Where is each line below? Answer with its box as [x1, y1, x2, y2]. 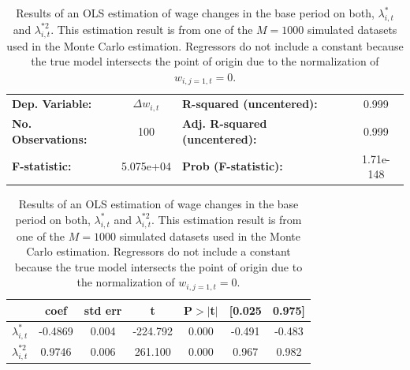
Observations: [12, 130, 88, 147]
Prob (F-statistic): [181, 158, 283, 174]
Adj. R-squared [181, 115, 267, 132]
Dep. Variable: [12, 95, 92, 111]
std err [84, 301, 122, 318]
